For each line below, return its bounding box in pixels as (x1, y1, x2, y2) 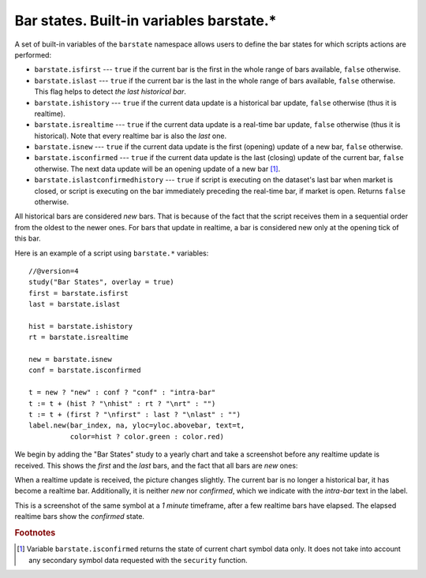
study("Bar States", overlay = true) (28, 278, 175, 287)
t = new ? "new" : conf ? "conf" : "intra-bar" (28, 388, 216, 397)
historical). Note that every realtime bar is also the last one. (34, 131, 227, 140)
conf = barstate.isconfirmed (28, 366, 141, 375)
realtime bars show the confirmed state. (14, 512, 145, 521)
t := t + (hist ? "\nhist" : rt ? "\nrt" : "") (28, 399, 216, 408)
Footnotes (14, 527, 56, 538)
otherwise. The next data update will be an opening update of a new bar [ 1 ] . (34, 164, 281, 173)
